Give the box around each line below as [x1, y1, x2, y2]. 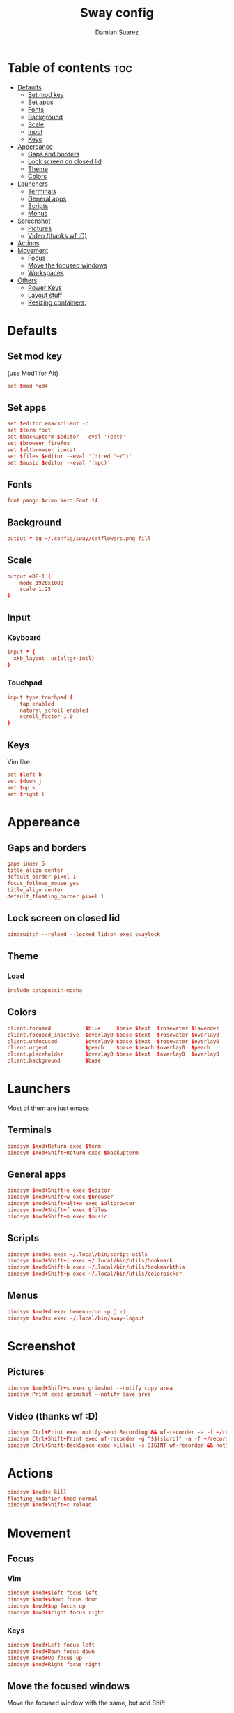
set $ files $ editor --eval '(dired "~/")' [7, 453, 132, 460]
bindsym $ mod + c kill [7, 1488, 68, 1496]
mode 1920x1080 [19, 579, 64, 586]
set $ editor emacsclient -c [7, 421, 89, 428]
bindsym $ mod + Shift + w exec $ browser [7, 1193, 114, 1201]
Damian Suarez [95, 28, 139, 36]
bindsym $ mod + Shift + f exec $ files [7, 1207, 108, 1213]
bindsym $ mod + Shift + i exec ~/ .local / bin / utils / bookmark [7, 1258, 173, 1264]
